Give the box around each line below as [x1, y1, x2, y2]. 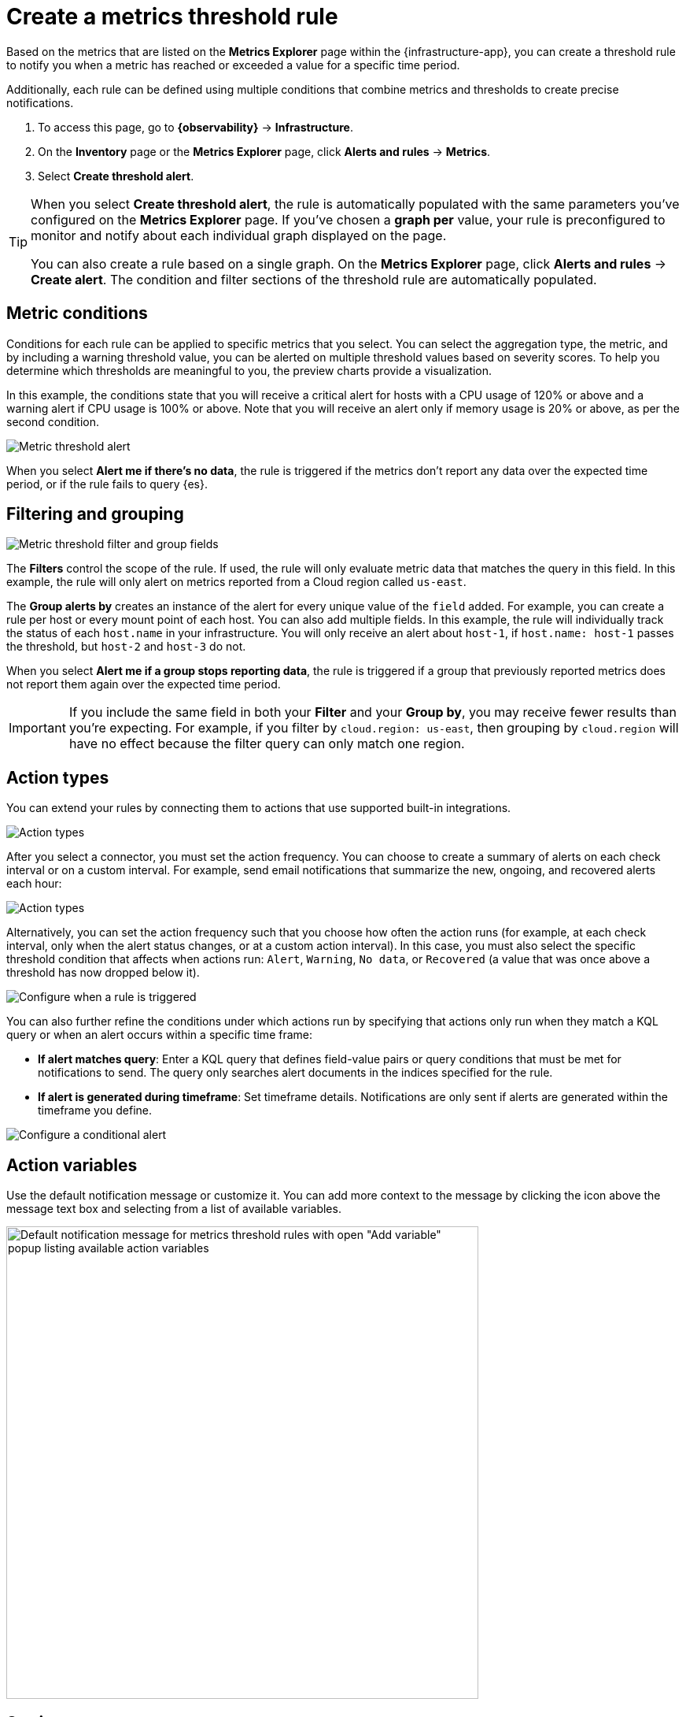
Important [9, 720, 66, 736]
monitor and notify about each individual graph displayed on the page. [31, 227, 447, 243]
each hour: [6, 877, 62, 891]
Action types [6, 767, 109, 788]
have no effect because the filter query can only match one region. [68, 736, 465, 752]
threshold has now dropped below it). [6, 966, 200, 980]
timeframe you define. [38, 1103, 153, 1118]
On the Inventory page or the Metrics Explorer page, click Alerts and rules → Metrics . [38, 144, 491, 158]
